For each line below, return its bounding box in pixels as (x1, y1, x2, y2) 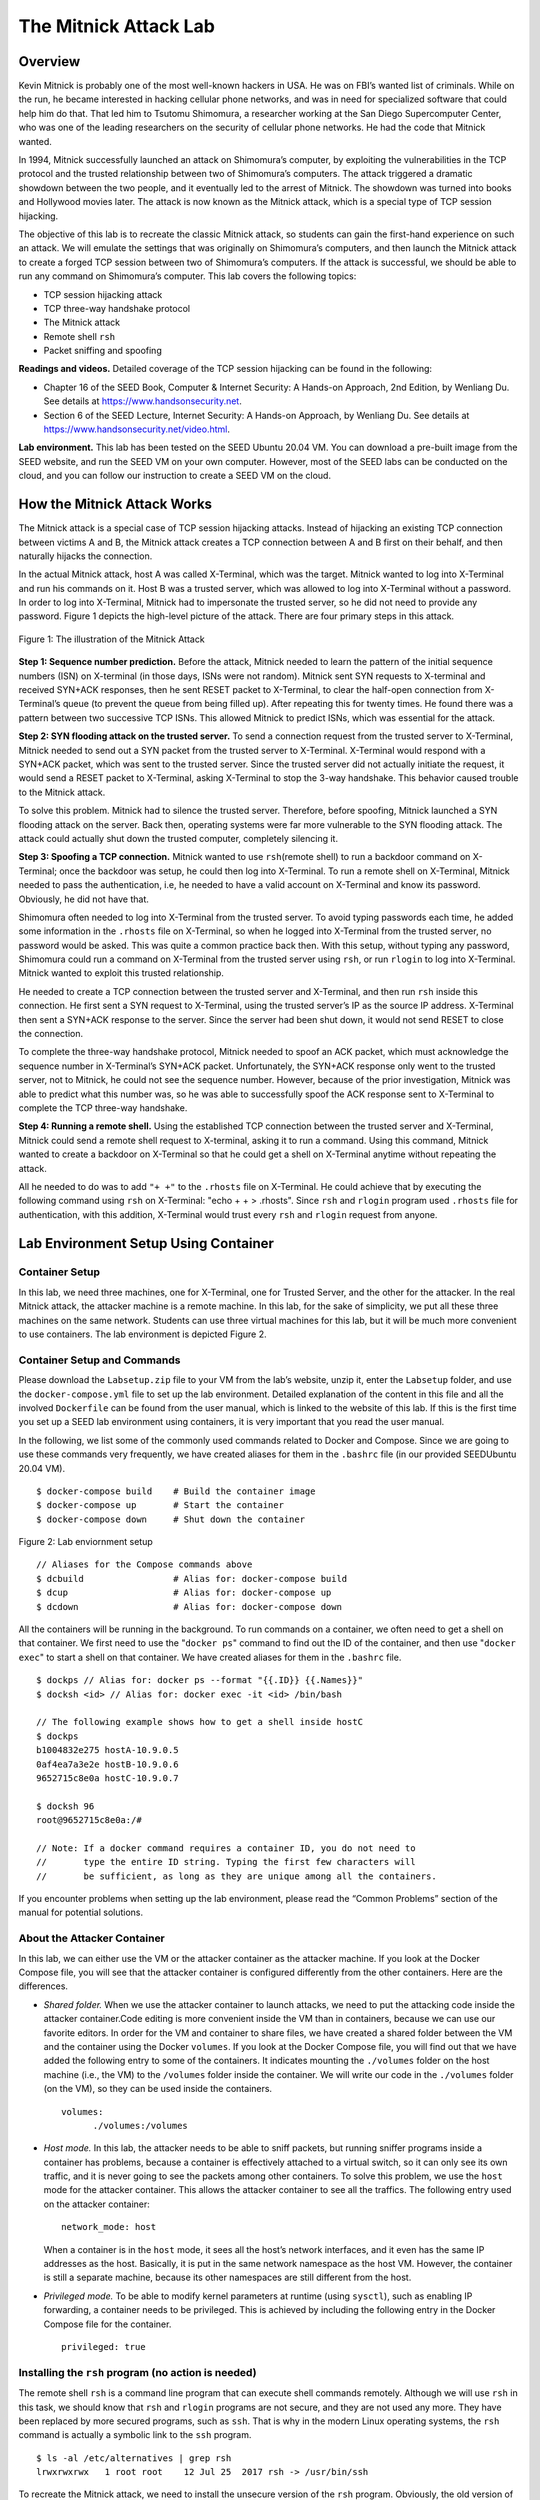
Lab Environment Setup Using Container (18, 1235, 275, 1252)
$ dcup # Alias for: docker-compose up (36, 1587, 332, 1599)
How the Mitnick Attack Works (18, 496, 213, 513)
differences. (18, 1980, 69, 1992)
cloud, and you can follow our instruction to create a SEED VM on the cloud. (18, 470, 332, 482)
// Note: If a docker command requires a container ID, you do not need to (36, 1842, 416, 1854)
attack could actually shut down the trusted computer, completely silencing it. (18, 832, 339, 844)
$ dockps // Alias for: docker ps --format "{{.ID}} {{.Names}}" (36, 1675, 364, 1686)
